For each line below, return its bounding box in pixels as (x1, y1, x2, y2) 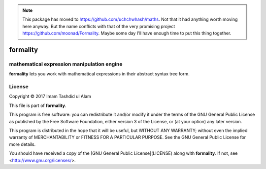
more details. (9, 141, 36, 147)
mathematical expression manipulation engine (9, 61, 123, 68)
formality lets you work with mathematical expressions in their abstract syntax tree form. (9, 71, 190, 77)
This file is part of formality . (9, 102, 66, 108)
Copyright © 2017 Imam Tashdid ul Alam (9, 94, 91, 100)
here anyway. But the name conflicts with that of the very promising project (22, 23, 175, 29)
